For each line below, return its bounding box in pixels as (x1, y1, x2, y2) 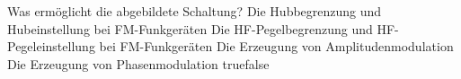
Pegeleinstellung (7, 37, 95, 56)
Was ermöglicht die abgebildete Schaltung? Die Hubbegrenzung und (7, 2, 382, 20)
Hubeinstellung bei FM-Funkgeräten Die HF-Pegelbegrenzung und (7, 19, 373, 38)
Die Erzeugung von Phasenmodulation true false (7, 54, 270, 73)
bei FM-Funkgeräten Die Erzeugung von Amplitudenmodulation (99, 37, 454, 56)
